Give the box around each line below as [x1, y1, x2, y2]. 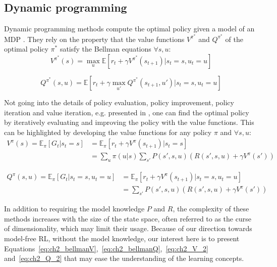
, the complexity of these [173, 203, 249, 214]
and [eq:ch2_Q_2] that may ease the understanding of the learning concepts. [4, 253, 244, 263]
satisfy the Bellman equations [60, 43, 151, 54]
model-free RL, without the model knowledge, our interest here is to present [4, 233, 240, 243]
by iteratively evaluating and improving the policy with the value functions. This [4, 117, 254, 127]
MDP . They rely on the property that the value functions [4, 33, 185, 44]
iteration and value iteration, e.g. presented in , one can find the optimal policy [4, 107, 249, 117]
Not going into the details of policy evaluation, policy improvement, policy [4, 97, 234, 108]
